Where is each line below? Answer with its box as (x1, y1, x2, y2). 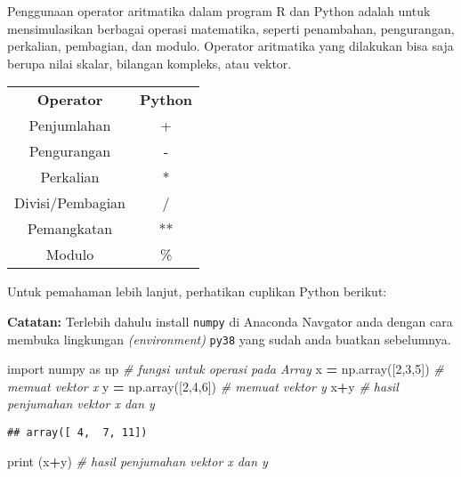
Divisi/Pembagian (14, 192, 125, 214)
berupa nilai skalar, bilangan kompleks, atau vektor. (7, 53, 292, 72)
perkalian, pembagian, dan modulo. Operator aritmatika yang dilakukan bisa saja (7, 36, 454, 55)
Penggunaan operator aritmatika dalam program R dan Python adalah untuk (7, 2, 431, 20)
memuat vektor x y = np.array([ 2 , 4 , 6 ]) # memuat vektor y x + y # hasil (7, 376, 399, 395)
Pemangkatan (27, 218, 113, 239)
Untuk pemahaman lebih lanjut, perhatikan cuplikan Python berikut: (7, 282, 387, 301)
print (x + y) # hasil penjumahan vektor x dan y (7, 451, 268, 470)
